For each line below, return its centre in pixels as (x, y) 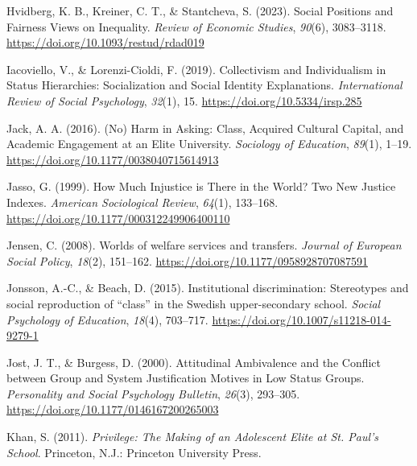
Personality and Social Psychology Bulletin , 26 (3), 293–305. (153, 393)
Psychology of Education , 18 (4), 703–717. (107, 319)
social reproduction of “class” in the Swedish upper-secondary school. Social (194, 303)
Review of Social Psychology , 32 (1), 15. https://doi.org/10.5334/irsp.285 (184, 100)
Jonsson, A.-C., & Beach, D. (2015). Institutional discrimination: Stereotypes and (208, 288)
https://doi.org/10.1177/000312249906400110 (118, 218)
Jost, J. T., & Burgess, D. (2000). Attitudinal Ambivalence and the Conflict (194, 362)
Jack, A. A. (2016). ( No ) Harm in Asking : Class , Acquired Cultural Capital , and (205, 128)
